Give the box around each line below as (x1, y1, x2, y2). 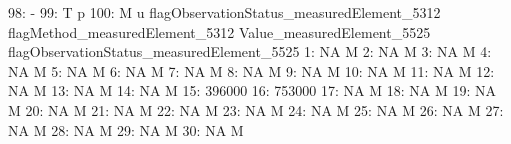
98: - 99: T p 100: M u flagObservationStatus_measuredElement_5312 (8, 2, 441, 22)
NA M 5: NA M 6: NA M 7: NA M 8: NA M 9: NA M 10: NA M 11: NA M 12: (8, 60, 495, 81)
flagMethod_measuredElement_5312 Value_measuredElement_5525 (8, 21, 431, 42)
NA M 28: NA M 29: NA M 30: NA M (8, 119, 244, 140)
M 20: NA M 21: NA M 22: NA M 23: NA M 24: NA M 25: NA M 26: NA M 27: (8, 99, 504, 120)
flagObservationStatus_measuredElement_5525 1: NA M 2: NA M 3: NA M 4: (8, 41, 492, 62)
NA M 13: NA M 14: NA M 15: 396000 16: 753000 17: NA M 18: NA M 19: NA (8, 80, 497, 101)
